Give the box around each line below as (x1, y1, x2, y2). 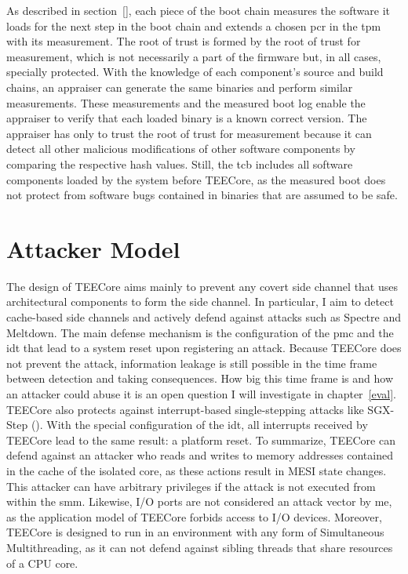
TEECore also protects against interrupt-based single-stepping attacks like (6, 401, 364, 417)
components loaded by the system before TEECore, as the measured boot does (6, 171, 386, 187)
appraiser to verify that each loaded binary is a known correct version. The (6, 110, 367, 126)
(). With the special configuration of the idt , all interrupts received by (31, 416, 368, 433)
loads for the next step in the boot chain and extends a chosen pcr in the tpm (6, 17, 381, 34)
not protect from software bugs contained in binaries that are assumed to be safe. (6, 187, 398, 203)
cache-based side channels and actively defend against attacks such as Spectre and (6, 309, 401, 325)
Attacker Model (6, 232, 180, 264)
